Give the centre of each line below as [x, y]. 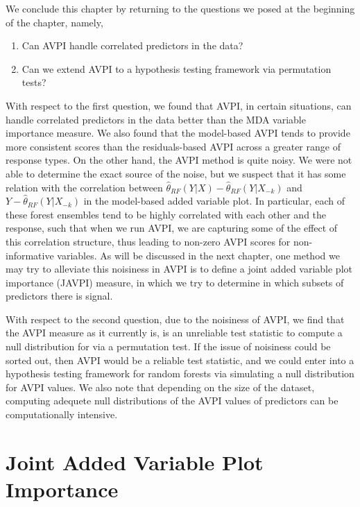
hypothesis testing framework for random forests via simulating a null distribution [180, 373]
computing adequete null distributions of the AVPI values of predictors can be [172, 401]
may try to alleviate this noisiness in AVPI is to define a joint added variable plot [179, 269]
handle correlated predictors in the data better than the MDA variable [156, 119]
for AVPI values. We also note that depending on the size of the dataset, [160, 387]
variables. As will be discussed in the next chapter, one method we [198, 255]
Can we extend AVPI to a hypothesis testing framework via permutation [177, 68]
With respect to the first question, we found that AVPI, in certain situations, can [179, 105]
